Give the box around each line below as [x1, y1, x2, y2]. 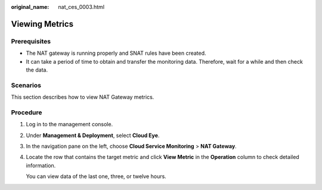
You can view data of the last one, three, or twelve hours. [26, 173, 166, 180]
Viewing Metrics [11, 18, 74, 29]
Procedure [11, 108, 42, 116]
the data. [26, 66, 48, 73]
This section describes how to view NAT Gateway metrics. [11, 94, 154, 101]
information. [26, 161, 56, 169]
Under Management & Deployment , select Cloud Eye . [26, 132, 160, 139]
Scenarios [11, 81, 42, 89]
